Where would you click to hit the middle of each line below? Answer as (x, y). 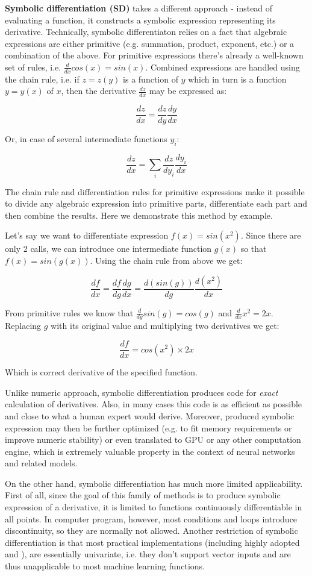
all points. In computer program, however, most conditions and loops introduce (151, 518)
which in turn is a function (237, 79)
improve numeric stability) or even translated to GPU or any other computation (153, 440)
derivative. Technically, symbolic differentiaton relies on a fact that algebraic (146, 32)
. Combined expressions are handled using (223, 67)
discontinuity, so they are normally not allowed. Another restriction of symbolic (151, 531)
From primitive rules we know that (69, 312)
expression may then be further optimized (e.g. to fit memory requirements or (148, 427)
